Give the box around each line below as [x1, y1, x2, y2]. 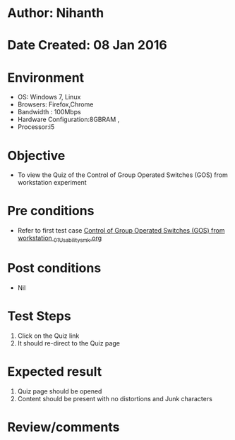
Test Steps [7, 308, 72, 324]
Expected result [7, 364, 102, 380]
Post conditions [7, 260, 102, 276]
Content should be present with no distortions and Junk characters [17, 394, 213, 403]
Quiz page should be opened [17, 386, 102, 396]
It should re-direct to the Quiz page [17, 338, 120, 347]
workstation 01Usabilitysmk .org [17, 234, 102, 244]
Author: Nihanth [7, 5, 104, 21]
